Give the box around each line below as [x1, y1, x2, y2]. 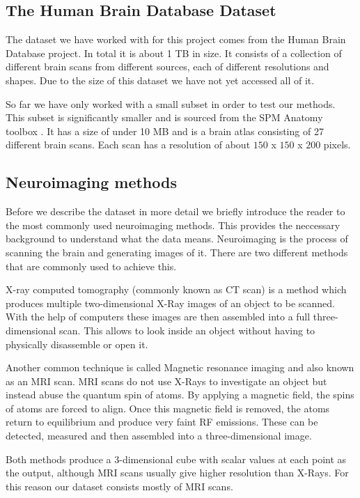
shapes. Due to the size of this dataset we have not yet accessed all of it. [6, 72, 315, 87]
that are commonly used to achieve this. [6, 258, 177, 273]
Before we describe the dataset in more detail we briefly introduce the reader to [6, 204, 345, 219]
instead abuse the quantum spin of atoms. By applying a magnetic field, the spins [6, 387, 354, 402]
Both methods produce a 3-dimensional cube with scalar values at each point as [6, 451, 347, 466]
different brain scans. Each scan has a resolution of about [6, 137, 251, 152]
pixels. [323, 137, 351, 152]
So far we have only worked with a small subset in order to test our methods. [6, 96, 336, 111]
